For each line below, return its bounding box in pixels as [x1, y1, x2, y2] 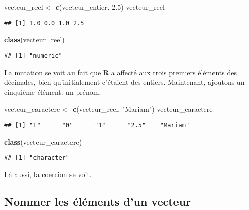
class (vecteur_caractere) [4, 136, 82, 147]
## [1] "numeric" [4, 52, 62, 59]
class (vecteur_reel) [4, 34, 65, 45]
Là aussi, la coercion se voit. [4, 168, 92, 179]
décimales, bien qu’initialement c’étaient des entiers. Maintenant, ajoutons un [4, 77, 245, 87]
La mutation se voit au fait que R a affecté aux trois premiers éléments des [4, 66, 237, 77]
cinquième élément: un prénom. [4, 86, 101, 97]
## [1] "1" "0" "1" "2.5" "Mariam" [4, 121, 190, 129]
